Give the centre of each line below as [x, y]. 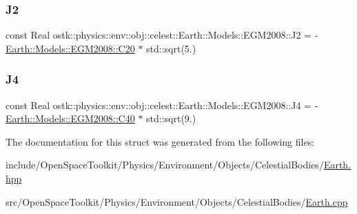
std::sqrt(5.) [171, 48]
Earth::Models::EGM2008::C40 [70, 118]
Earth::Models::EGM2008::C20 [70, 48]
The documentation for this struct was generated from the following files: [160, 141]
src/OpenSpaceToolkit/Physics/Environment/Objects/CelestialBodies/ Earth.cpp [177, 201]
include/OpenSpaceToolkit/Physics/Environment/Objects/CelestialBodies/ [165, 165]
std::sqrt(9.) [171, 118]
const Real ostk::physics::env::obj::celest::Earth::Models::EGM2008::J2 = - [162, 35]
